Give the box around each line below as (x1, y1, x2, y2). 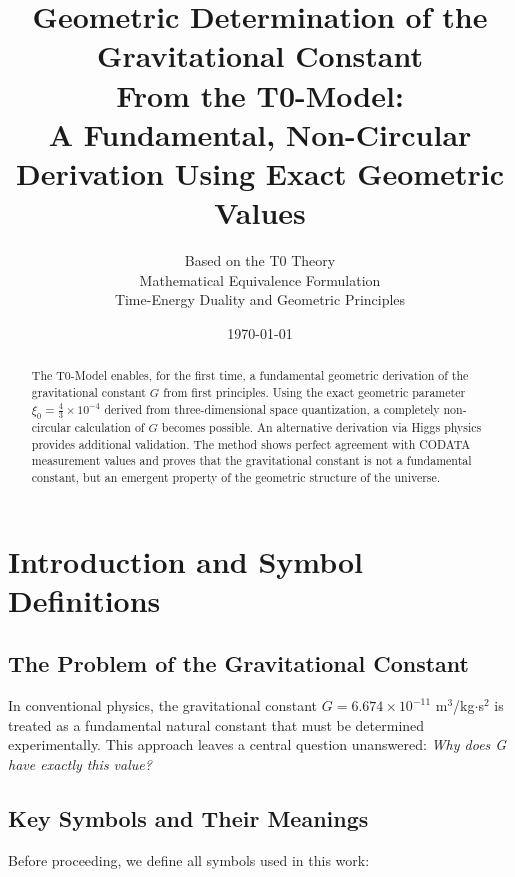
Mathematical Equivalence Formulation (139, 269, 381, 290)
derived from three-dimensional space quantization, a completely (104, 400, 440, 417)
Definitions (8, 579, 161, 620)
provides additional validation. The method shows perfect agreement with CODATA (31, 435, 471, 452)
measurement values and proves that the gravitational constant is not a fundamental (31, 452, 472, 469)
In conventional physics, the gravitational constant (8, 695, 318, 716)
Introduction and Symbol (8, 540, 364, 581)
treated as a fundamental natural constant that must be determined (8, 714, 425, 735)
